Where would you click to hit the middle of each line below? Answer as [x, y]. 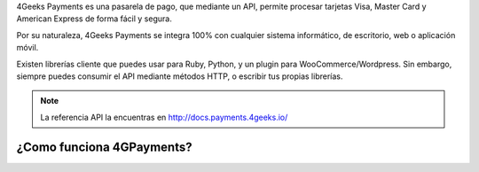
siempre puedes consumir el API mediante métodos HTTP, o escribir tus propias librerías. [180, 76]
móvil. [27, 48]
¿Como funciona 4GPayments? [104, 147]
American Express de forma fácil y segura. [94, 19]
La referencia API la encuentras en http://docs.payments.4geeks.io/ [164, 117]
